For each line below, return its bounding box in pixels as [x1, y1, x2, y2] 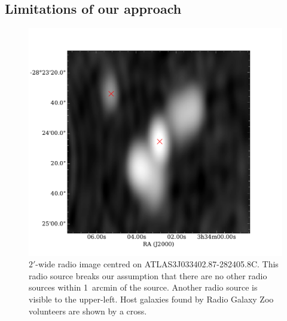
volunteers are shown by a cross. [29, 304, 147, 317]
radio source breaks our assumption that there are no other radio [29, 269, 267, 282]
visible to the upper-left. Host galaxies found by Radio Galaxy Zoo [29, 292, 274, 305]
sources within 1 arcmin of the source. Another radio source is [29, 281, 258, 294]
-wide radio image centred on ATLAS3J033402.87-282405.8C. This [35, 258, 279, 270]
